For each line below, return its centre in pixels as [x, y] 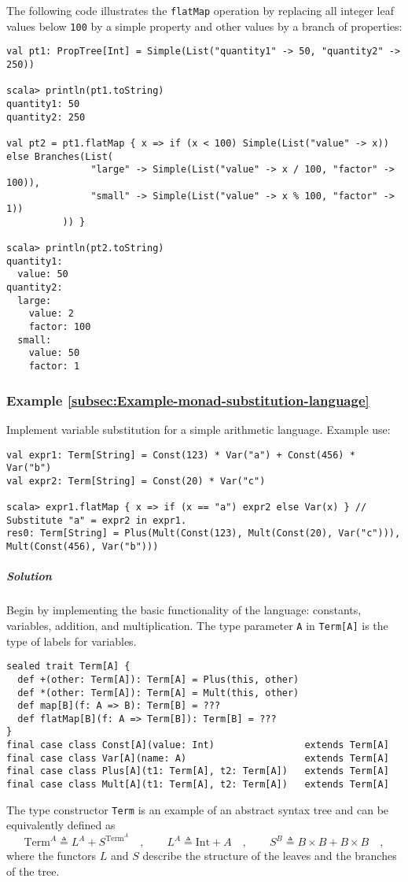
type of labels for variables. [72, 641]
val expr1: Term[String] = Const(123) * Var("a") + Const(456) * [181, 455]
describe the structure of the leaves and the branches [270, 856]
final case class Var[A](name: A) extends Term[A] [198, 758]
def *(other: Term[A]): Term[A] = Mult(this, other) [158, 693]
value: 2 [51, 314]
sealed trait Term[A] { [68, 667]
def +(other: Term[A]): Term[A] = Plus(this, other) [158, 679]
